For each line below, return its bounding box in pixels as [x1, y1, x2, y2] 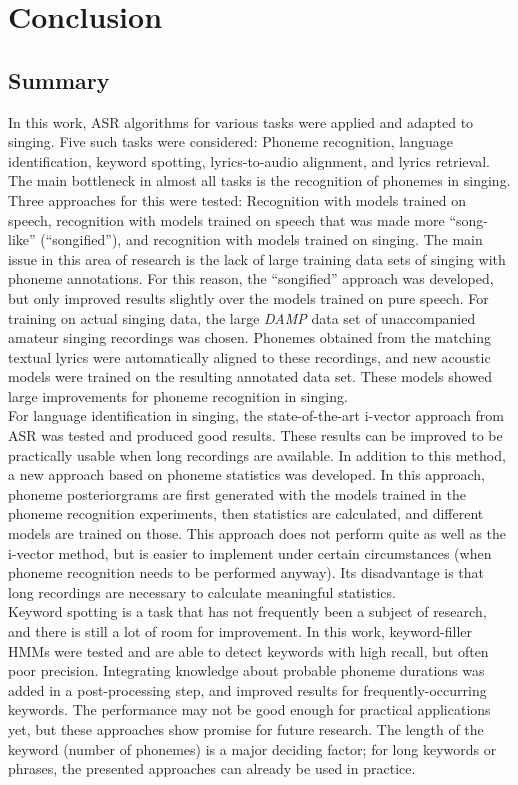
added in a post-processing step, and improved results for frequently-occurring [8, 679, 487, 700]
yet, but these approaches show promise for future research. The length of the [8, 718, 484, 739]
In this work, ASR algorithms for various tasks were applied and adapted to [8, 111, 474, 132]
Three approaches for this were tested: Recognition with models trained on [8, 189, 467, 210]
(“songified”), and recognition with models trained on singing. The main [40, 229, 483, 250]
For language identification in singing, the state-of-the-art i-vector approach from [8, 405, 505, 426]
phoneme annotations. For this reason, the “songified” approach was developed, [8, 268, 494, 289]
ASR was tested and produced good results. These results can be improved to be [8, 425, 503, 446]
